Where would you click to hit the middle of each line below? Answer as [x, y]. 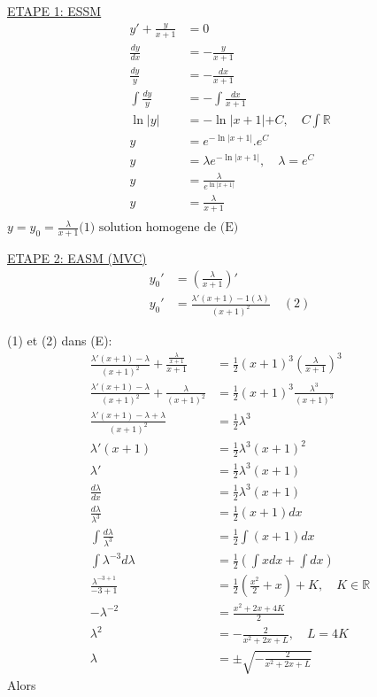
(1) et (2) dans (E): [60, 340]
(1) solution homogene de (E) [159, 228]
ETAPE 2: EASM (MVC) [77, 258]
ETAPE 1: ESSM [54, 11]
